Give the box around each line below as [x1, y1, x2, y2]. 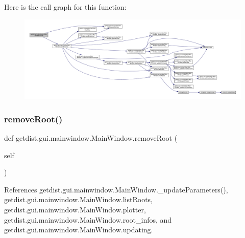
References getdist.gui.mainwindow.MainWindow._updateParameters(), [4, 184, 228, 194]
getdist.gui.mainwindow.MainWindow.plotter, [4, 204, 146, 215]
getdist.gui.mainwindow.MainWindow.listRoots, [4, 194, 153, 205]
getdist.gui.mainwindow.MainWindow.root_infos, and [4, 214, 172, 225]
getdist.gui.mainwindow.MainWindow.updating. [4, 224, 153, 235]
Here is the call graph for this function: [4, 2, 127, 12]
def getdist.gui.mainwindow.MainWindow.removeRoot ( [4, 133, 178, 143]
